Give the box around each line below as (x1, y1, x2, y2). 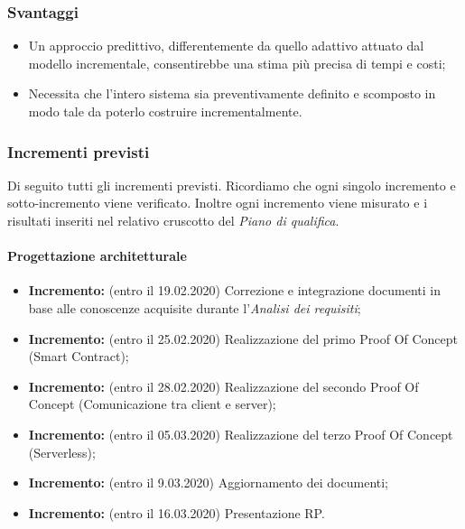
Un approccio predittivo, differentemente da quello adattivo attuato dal (28, 36, 424, 55)
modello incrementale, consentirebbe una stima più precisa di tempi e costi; (28, 53, 446, 72)
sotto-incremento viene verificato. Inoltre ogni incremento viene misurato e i (7, 193, 428, 212)
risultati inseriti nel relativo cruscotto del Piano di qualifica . (7, 211, 339, 229)
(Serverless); (28, 442, 96, 461)
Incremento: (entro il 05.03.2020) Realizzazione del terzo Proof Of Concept (28, 424, 453, 443)
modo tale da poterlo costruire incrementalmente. (28, 102, 302, 120)
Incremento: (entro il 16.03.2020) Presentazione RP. (28, 503, 325, 522)
